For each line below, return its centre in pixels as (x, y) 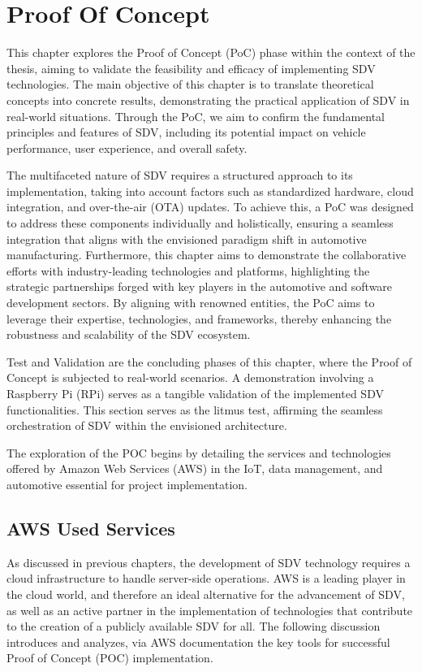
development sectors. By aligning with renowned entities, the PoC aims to (191, 303)
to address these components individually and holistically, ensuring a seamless (200, 223)
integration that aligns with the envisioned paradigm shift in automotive (187, 238)
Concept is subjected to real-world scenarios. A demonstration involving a (190, 377)
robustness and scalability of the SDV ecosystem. (129, 334)
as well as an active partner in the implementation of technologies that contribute (210, 610)
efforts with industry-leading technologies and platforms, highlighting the (188, 270)
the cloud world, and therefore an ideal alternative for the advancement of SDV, (206, 594)
